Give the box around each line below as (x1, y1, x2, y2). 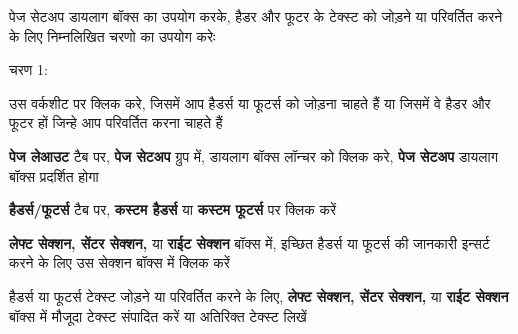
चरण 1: (9, 59, 48, 80)
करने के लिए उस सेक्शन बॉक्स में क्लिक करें (9, 252, 230, 273)
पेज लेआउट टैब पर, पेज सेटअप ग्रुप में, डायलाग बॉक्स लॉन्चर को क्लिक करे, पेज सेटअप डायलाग (9, 145, 498, 166)
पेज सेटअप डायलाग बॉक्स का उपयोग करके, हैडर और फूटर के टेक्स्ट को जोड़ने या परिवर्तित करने (9, 6, 503, 26)
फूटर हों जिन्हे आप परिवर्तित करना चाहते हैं (9, 112, 223, 133)
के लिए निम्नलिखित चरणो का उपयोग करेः (9, 25, 216, 46)
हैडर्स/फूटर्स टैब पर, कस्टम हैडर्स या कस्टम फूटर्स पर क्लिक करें (9, 199, 336, 220)
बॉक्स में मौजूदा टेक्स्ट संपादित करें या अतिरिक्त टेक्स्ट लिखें (9, 305, 307, 326)
